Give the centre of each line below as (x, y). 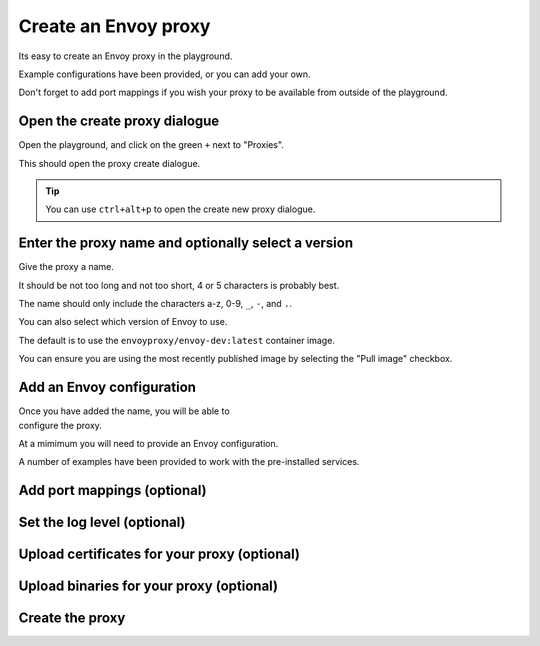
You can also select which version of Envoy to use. (123, 322)
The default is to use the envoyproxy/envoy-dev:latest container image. (176, 340)
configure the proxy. (60, 425)
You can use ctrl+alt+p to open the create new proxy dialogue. (180, 209)
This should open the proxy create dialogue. (109, 163)
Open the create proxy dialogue (119, 121)
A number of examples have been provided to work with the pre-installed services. (189, 462)
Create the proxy (72, 618)
